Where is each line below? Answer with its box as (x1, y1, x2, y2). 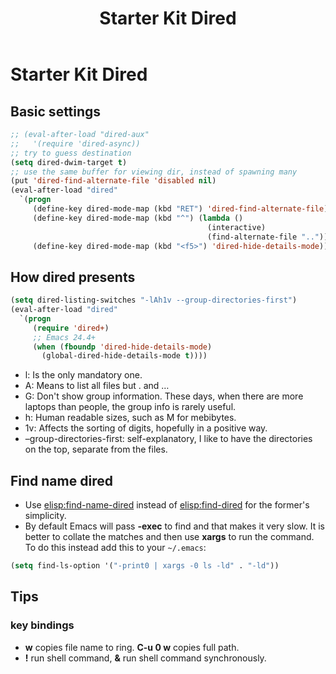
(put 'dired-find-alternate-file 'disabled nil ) (10, 176, 217, 186)
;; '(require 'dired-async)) (10, 138, 141, 149)
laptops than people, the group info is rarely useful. (24, 401, 237, 413)
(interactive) (206, 222, 267, 232)
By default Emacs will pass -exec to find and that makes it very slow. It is (24, 520, 325, 532)
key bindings (10, 618, 75, 632)
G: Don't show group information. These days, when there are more (24, 390, 304, 402)
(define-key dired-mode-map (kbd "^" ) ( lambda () (32, 213, 244, 223)
